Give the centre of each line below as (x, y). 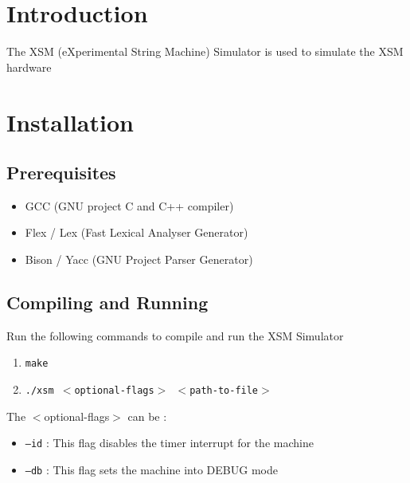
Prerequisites (61, 173)
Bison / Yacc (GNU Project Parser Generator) (139, 259)
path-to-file (224, 391)
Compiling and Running (107, 302)
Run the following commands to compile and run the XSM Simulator (175, 335)
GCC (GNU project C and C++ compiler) (129, 205)
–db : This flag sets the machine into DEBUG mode (151, 470)
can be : (147, 416)
